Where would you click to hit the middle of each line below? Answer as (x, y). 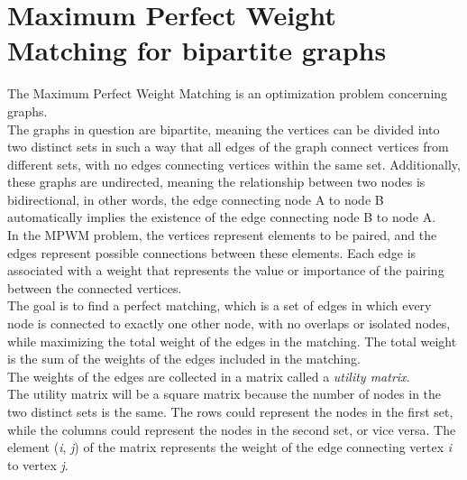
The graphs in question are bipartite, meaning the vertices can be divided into (224, 129)
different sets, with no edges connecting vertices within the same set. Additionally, (234, 164)
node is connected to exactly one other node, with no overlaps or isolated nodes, (229, 323)
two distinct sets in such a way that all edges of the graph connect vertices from (228, 147)
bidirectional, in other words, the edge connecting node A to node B (196, 199)
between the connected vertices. (95, 287)
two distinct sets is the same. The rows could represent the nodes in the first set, (230, 411)
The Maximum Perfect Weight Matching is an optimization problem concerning (228, 93)
